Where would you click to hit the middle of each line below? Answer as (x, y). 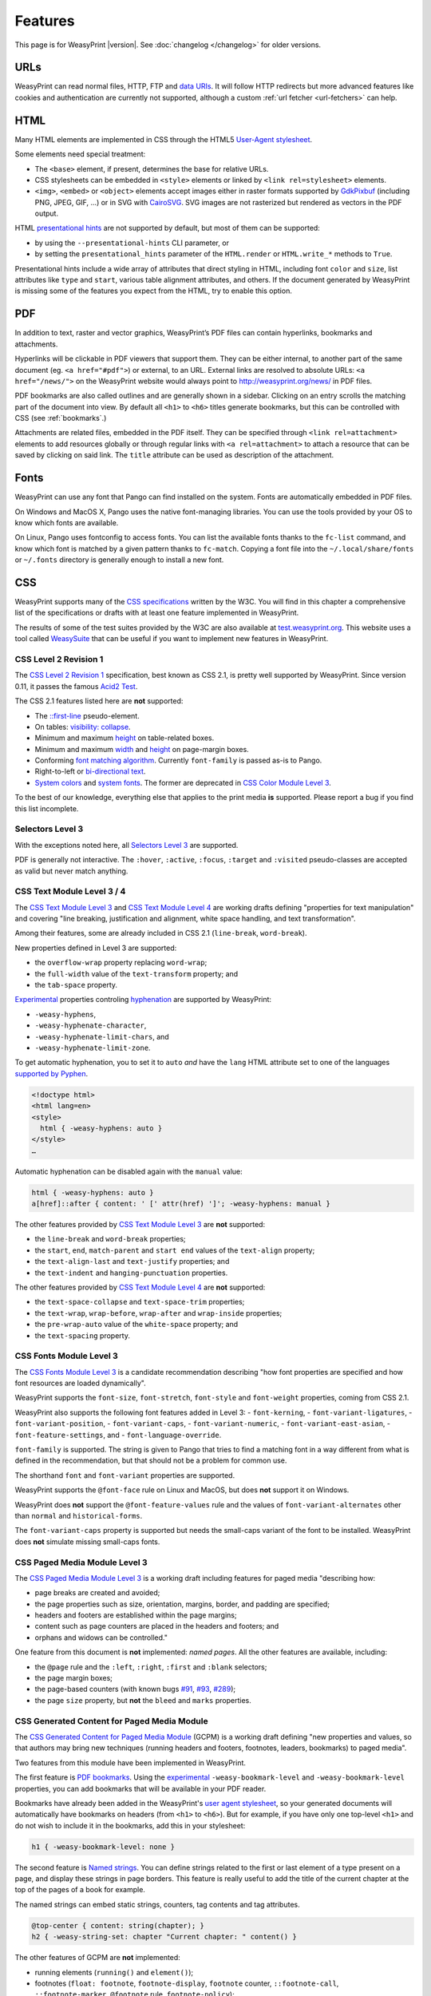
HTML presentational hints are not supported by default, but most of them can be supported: (168, 228)
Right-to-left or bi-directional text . (90, 771)
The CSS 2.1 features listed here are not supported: (99, 701)
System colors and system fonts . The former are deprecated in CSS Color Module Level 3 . (183, 782)
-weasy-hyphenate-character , (91, 1025)
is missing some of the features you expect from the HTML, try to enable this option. (154, 291)
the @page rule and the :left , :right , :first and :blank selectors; (151, 1667)
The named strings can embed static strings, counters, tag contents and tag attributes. (157, 1904)
